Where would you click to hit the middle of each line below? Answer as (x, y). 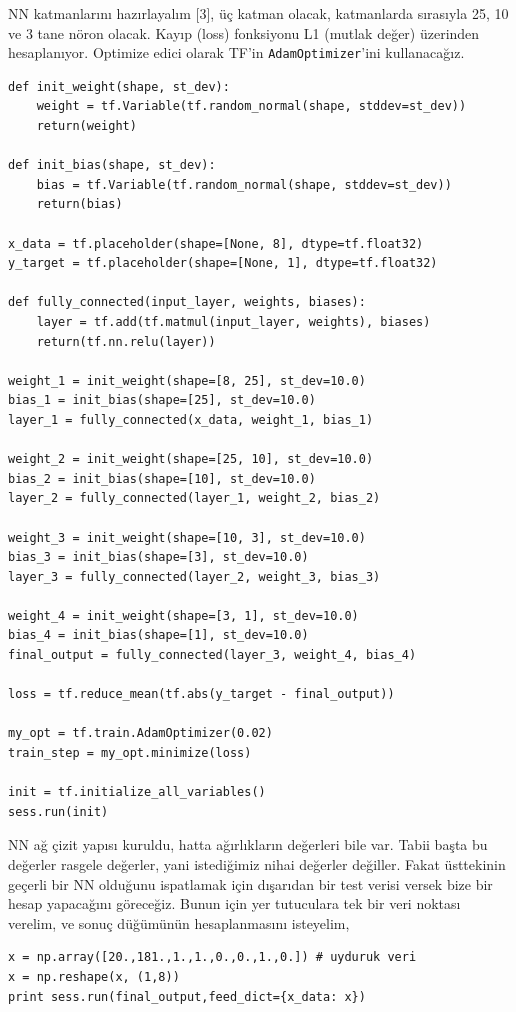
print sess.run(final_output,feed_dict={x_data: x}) (187, 996)
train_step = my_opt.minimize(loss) (130, 753)
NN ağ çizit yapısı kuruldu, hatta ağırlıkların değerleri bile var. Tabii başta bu (248, 844)
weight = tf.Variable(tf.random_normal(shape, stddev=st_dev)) (251, 106)
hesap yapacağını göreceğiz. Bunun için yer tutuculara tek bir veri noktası (234, 903)
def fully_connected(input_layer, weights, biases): (187, 302)
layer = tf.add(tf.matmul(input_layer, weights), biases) (233, 321)
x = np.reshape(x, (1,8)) (94, 976)
